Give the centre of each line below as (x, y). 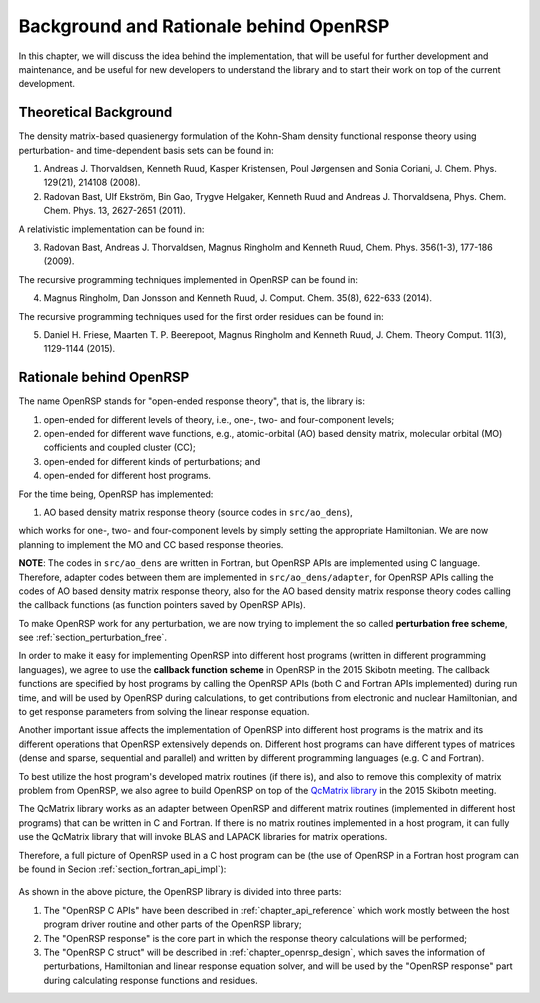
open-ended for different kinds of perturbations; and (152, 461)
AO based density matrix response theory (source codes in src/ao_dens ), (198, 512)
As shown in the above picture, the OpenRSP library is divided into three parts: (180, 892)
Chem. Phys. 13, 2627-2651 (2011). (114, 211)
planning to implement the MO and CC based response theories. (151, 544)
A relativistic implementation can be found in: (111, 229)
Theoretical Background (95, 112)
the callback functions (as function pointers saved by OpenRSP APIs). (162, 605)
